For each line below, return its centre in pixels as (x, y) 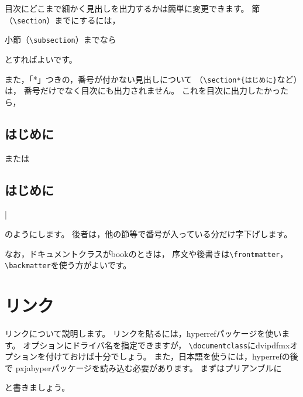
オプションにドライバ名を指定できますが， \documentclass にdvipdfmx (156, 345)
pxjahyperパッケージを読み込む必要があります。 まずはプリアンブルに (149, 367)
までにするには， (87, 20)
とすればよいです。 (41, 59)
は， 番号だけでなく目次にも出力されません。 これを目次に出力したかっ (142, 90)
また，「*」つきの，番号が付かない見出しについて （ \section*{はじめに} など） (151, 79)
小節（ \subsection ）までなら (61, 40)
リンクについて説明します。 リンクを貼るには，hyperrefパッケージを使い (143, 333)
